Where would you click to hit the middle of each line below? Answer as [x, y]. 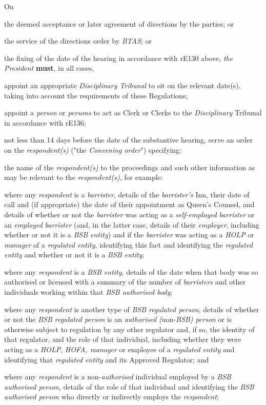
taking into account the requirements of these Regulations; [96, 95]
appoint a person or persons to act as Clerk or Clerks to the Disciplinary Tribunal [133, 113]
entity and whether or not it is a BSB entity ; [74, 255]
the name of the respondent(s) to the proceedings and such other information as [130, 167]
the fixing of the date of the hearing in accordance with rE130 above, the [118, 58]
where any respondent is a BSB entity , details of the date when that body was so [131, 271]
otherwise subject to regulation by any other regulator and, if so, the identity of [129, 329]
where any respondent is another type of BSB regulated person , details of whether [132, 309]
